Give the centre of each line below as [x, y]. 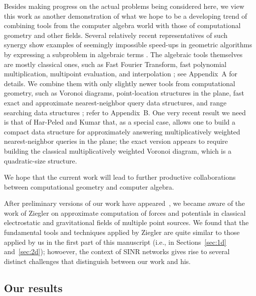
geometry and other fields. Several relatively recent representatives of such [116, 35]
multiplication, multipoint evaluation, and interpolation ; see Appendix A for [121, 74]
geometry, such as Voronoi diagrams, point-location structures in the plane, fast [124, 93]
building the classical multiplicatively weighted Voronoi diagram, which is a [118, 150]
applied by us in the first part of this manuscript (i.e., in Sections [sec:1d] [115, 242]
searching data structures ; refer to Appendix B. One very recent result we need [125, 112]
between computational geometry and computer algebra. [89, 186]
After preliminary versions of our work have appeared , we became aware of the [125, 203]
